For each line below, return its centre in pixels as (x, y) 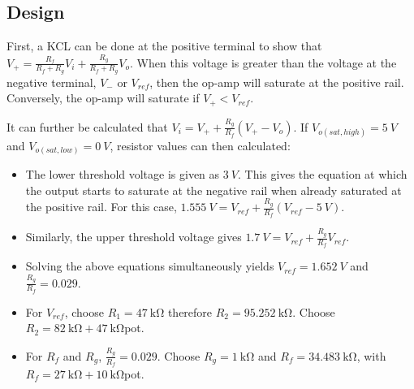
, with (371, 355)
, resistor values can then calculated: (200, 145)
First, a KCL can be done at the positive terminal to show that (164, 46)
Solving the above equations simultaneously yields (150, 266)
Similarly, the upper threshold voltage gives (134, 237)
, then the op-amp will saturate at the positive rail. (277, 82)
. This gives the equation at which (323, 174)
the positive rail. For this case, (101, 207)
